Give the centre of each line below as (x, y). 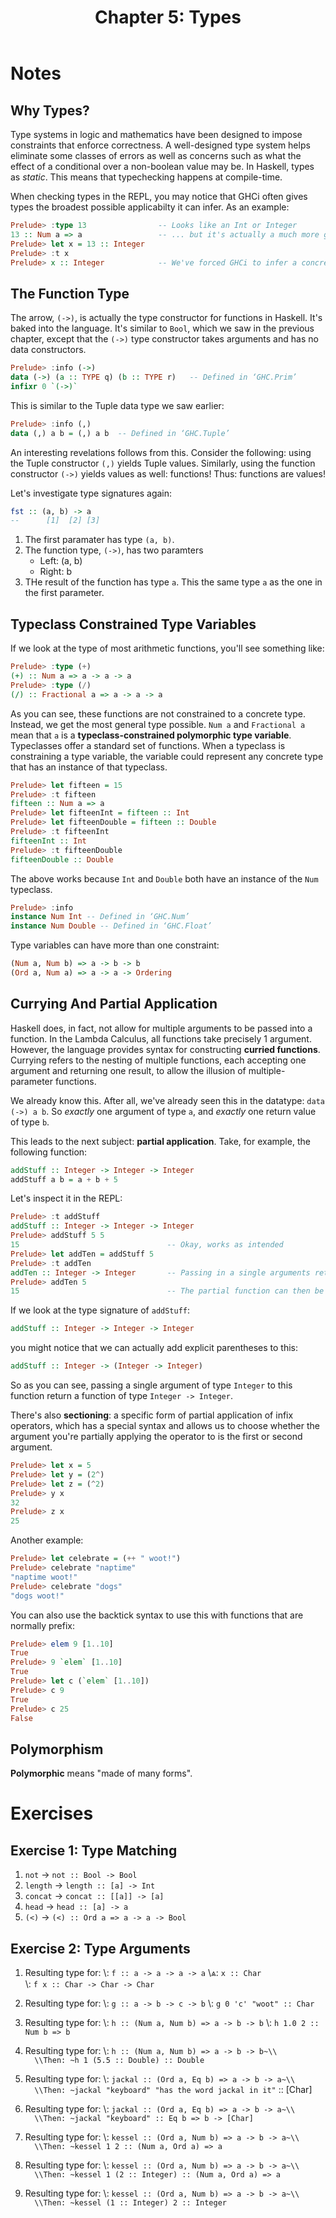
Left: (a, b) (61, 561)
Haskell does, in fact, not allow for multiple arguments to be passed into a (161, 1028)
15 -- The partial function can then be (167, 1291)
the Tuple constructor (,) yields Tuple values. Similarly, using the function (163, 463)
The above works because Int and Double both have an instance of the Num (164, 878)
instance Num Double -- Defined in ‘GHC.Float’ (111, 926)
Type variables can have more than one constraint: (115, 945)
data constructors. (48, 350)
